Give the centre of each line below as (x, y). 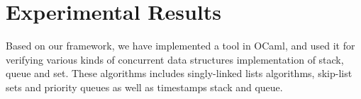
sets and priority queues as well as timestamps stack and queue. (144, 87)
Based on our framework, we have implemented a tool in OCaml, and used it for (180, 46)
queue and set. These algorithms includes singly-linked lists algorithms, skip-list (179, 73)
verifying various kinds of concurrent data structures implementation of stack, (175, 59)
